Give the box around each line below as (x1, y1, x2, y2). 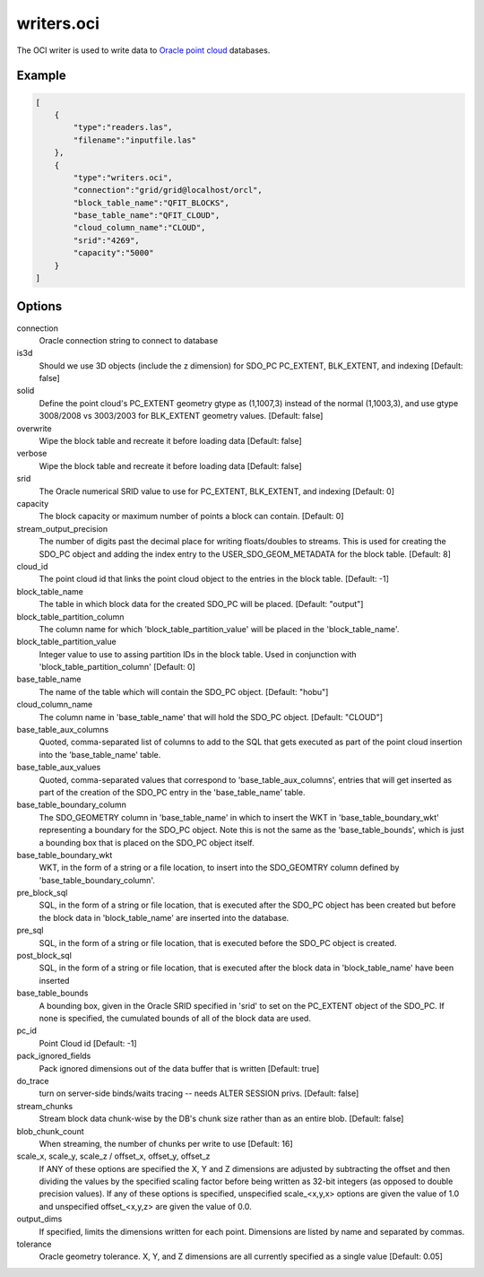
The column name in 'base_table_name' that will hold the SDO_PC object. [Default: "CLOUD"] (39, 711, 384, 722)
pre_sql (16, 925, 44, 936)
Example (16, 68, 66, 83)
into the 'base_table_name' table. (39, 749, 161, 760)
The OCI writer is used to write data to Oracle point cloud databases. (16, 45, 271, 56)
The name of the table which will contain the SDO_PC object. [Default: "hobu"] (39, 686, 329, 697)
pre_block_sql (16, 888, 68, 899)
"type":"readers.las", (73, 122, 174, 133)
